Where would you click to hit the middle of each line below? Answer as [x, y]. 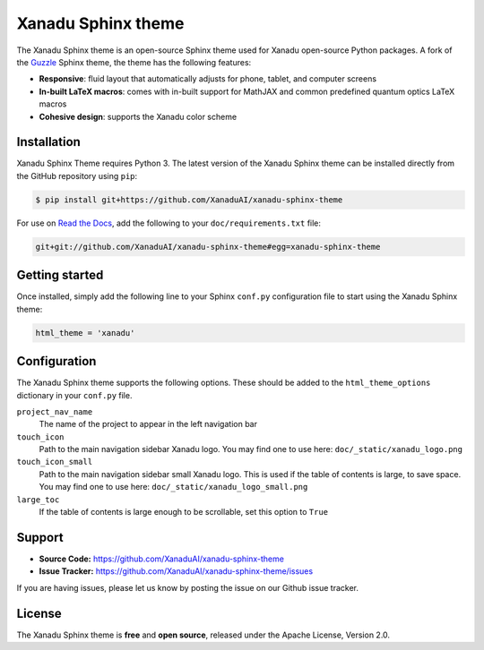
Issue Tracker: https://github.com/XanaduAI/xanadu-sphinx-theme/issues [176, 571]
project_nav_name [55, 411]
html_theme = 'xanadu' [85, 333]
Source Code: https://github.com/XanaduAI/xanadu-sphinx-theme [161, 559]
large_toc [38, 500]
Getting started [60, 275]
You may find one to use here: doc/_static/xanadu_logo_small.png [173, 487]
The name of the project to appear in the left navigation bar [148, 424]
